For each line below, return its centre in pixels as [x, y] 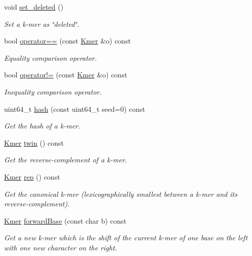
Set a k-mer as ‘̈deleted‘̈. [42, 24]
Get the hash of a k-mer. [42, 126]
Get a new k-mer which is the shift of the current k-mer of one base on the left [126, 238]
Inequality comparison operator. [53, 91]
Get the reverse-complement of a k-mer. [66, 160]
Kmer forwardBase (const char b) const [65, 220]
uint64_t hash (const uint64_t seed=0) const [75, 109]
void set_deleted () [34, 7]
